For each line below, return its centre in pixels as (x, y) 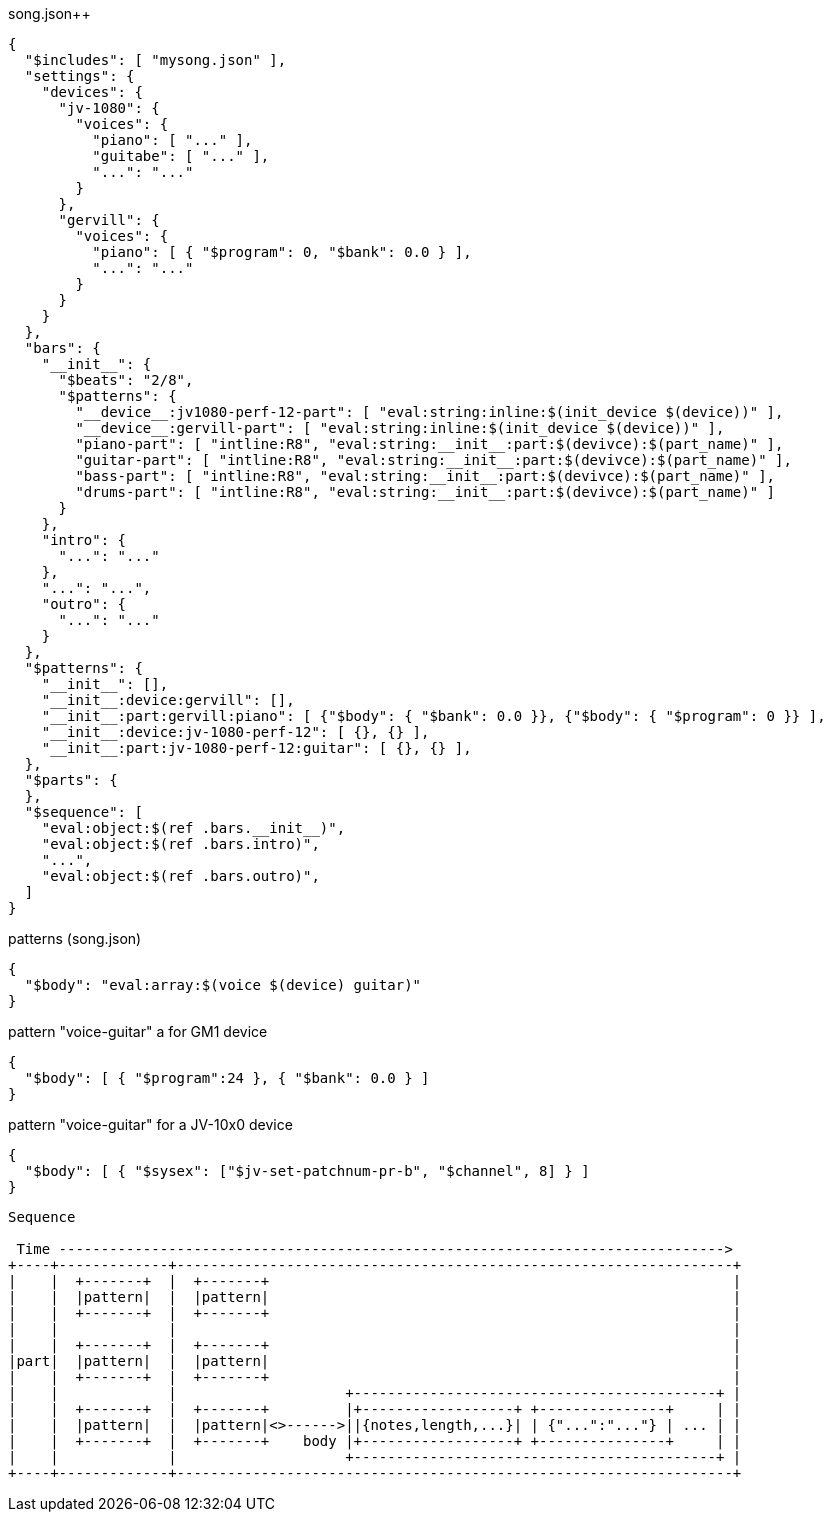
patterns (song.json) (75, 938)
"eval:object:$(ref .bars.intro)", (180, 844)
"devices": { (92, 92)
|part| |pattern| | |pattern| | (375, 1361)
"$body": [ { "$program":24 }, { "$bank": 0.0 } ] (227, 1078)
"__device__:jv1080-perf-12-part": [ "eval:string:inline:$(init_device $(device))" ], (429, 412)
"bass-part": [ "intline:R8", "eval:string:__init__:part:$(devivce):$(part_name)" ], (425, 476)
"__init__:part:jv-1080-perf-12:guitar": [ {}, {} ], (256, 748)
